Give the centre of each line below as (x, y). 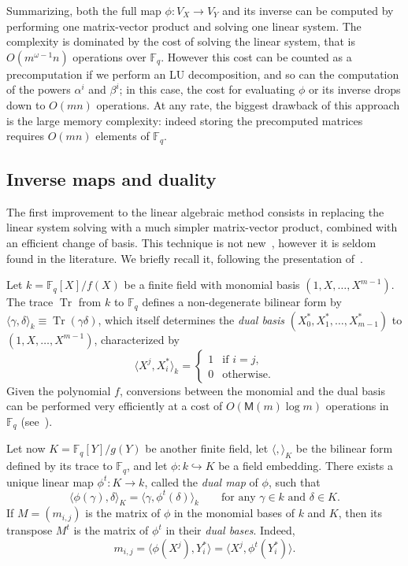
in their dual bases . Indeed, (230, 530)
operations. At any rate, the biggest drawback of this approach (248, 104)
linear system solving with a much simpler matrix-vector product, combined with (202, 227)
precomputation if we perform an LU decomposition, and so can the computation (203, 74)
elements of (122, 136)
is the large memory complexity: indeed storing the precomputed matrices (185, 120)
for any (238, 497)
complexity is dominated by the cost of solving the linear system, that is (181, 41)
